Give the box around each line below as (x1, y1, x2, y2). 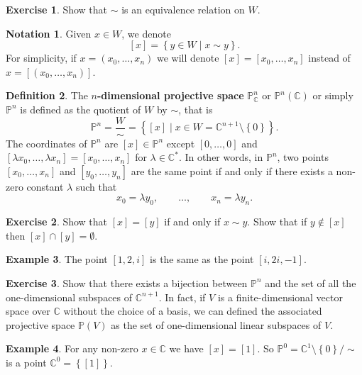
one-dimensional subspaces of (6, 289, 133, 304)
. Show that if (247, 214, 307, 229)
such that (75, 179, 117, 194)
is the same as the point (150, 252, 254, 267)
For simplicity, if (6, 50, 77, 65)
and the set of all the (265, 275, 356, 290)
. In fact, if (158, 289, 206, 304)
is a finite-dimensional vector (217, 289, 343, 304)
